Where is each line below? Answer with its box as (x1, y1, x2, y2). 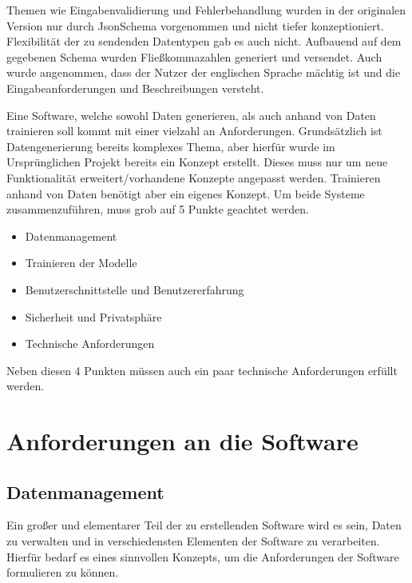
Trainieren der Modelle (25, 254, 137, 271)
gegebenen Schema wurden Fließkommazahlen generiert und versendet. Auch (6, 48, 382, 65)
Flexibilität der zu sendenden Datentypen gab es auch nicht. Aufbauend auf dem (6, 33, 402, 50)
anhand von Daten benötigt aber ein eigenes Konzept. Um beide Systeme (6, 185, 365, 202)
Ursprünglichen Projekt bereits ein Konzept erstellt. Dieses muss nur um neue (6, 154, 388, 170)
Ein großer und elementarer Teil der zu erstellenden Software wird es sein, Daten (6, 517, 402, 533)
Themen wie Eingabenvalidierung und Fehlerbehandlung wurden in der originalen (6, 2, 406, 18)
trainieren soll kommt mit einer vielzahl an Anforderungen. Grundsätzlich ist (6, 122, 382, 139)
